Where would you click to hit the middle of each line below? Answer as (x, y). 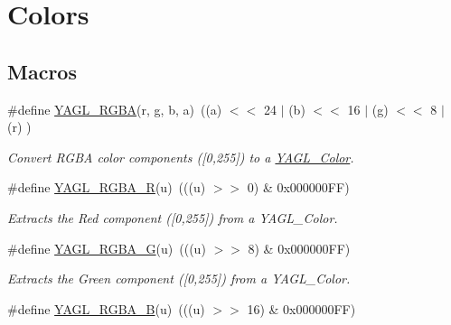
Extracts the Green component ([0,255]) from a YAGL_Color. (179, 279)
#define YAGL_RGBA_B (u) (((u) (106, 308)
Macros (42, 71)
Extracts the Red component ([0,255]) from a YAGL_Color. (173, 217)
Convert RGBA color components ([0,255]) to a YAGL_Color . (181, 157)
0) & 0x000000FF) (298, 187)
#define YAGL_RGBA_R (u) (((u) (107, 187)
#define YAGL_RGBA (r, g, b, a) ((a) (115, 109)
